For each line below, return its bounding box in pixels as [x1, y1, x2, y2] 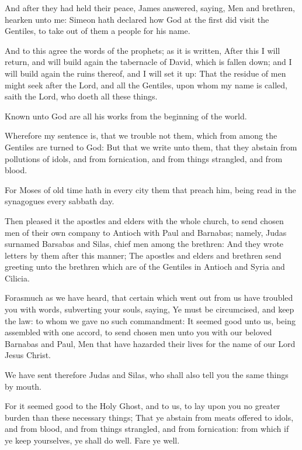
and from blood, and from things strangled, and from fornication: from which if [5, 422, 289, 435]
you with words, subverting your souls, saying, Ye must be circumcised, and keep [5, 303, 294, 315]
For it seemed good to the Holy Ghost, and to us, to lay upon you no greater [5, 400, 280, 412]
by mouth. [5, 380, 42, 392]
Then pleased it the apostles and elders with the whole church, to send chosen [5, 214, 284, 226]
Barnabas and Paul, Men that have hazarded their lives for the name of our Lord [5, 337, 296, 349]
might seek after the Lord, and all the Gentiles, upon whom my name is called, [5, 78, 287, 91]
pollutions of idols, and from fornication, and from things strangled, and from [5, 152, 283, 164]
